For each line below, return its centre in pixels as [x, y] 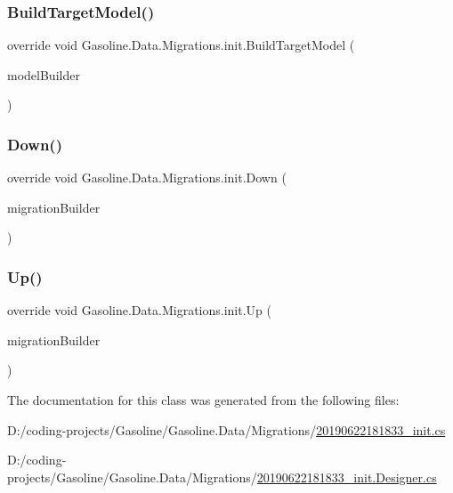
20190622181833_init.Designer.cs [347, 477]
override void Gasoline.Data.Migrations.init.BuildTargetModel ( [181, 45]
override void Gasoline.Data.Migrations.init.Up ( [139, 310]
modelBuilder [44, 74]
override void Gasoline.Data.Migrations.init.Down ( [147, 178]
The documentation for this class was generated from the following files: [203, 400]
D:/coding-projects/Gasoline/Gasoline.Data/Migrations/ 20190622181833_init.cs [226, 429]
